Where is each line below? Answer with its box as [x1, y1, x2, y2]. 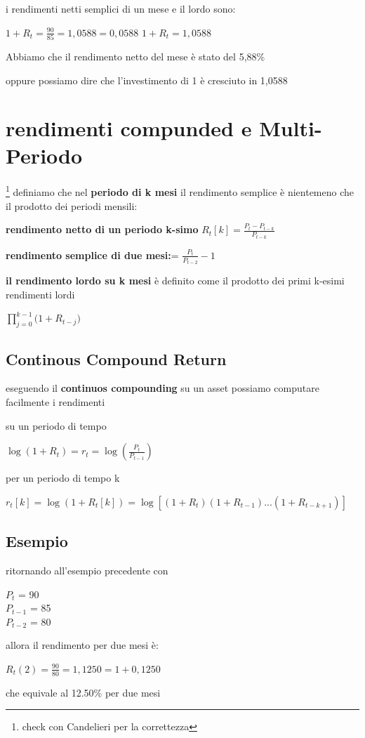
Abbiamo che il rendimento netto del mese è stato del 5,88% [6, 48, 265, 63]
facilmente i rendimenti [6, 394, 105, 409]
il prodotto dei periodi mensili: [6, 198, 138, 213]
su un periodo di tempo [6, 418, 107, 433]
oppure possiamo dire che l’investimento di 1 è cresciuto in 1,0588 [6, 72, 288, 87]
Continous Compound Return [6, 348, 227, 369]
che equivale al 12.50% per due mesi [6, 685, 161, 699]
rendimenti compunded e [6, 114, 252, 143]
